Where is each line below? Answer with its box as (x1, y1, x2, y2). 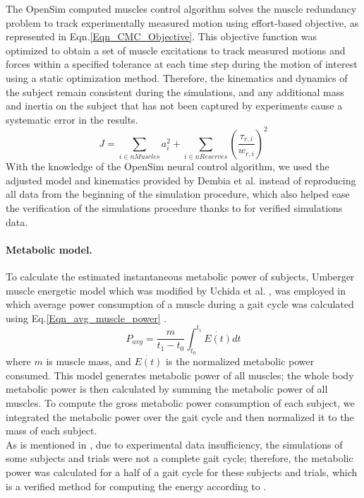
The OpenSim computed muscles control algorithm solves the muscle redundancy (6, 1, 357, 16)
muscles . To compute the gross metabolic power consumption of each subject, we (6, 396, 355, 410)
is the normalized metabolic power (166, 354, 315, 369)
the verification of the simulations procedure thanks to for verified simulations (6, 200, 343, 215)
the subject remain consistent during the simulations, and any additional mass (6, 84, 344, 99)
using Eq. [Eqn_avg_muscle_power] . (6, 310, 167, 325)
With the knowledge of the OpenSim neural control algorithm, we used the (6, 159, 329, 174)
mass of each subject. (6, 423, 97, 438)
